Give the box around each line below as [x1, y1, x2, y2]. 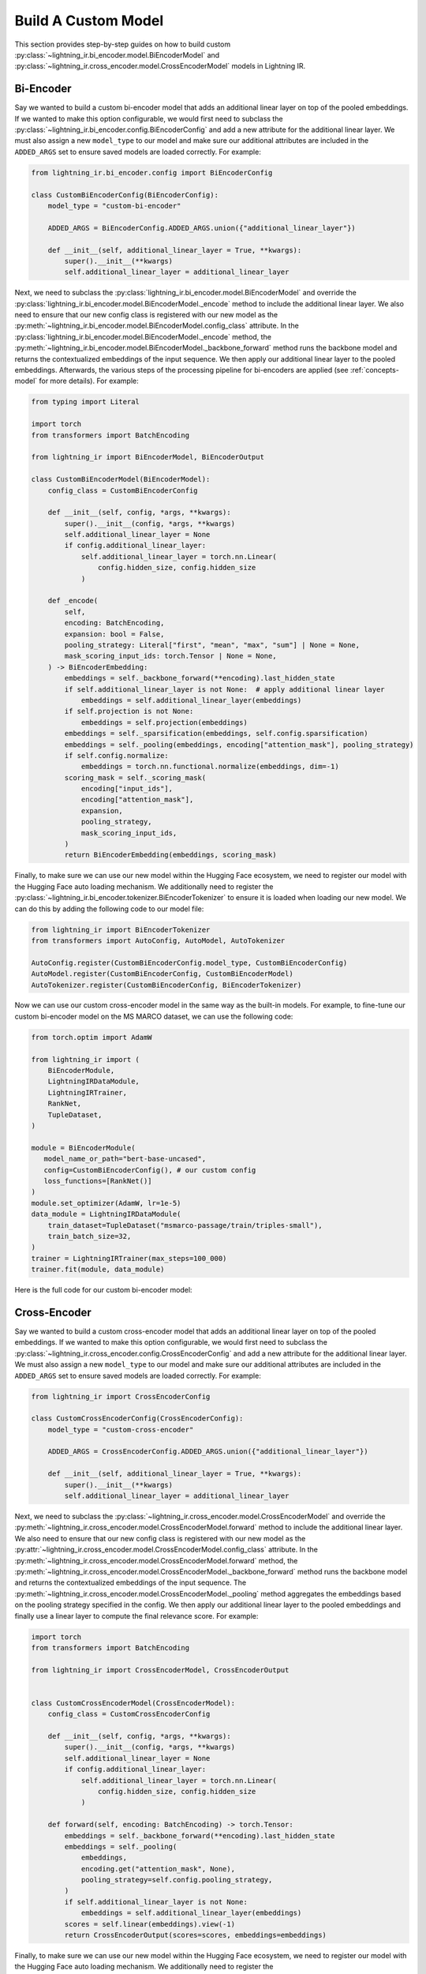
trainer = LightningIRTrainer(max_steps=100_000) [31, 1254, 227, 1263]
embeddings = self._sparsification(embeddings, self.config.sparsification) [64, 729, 368, 738]
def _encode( [47, 596, 99, 606]
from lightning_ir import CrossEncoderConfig [31, 1392, 211, 1401]
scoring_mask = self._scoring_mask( [64, 773, 207, 782]
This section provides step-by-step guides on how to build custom [14, 39, 231, 49]
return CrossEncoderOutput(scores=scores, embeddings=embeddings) [64, 1931, 327, 1940]
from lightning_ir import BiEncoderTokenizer [31, 925, 211, 934]
